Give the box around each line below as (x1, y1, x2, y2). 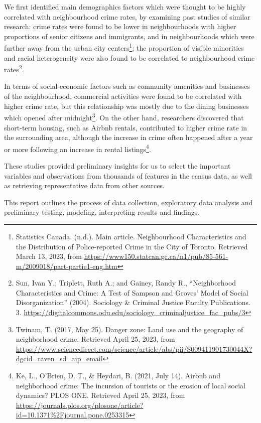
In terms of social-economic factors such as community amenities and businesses (4, 81, 250, 91)
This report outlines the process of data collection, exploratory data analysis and (4, 197, 253, 207)
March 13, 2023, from (16, 251, 82, 261)
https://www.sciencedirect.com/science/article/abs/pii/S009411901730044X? (16, 343, 252, 354)
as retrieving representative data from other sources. (4, 180, 165, 191)
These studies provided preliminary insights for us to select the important (4, 160, 231, 171)
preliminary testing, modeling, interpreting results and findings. (4, 207, 200, 217)
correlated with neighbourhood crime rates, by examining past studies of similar (4, 11, 250, 22)
